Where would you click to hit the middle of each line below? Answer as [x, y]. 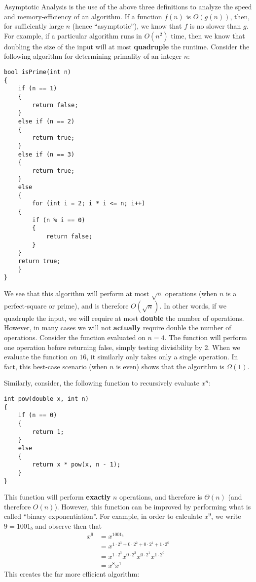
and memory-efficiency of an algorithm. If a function [83, 16]
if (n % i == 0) [59, 220]
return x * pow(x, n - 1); [76, 465]
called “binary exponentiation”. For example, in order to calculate [103, 516]
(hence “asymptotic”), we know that [127, 26]
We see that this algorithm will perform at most [77, 293]
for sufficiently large [34, 26]
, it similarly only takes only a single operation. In [162, 357]
